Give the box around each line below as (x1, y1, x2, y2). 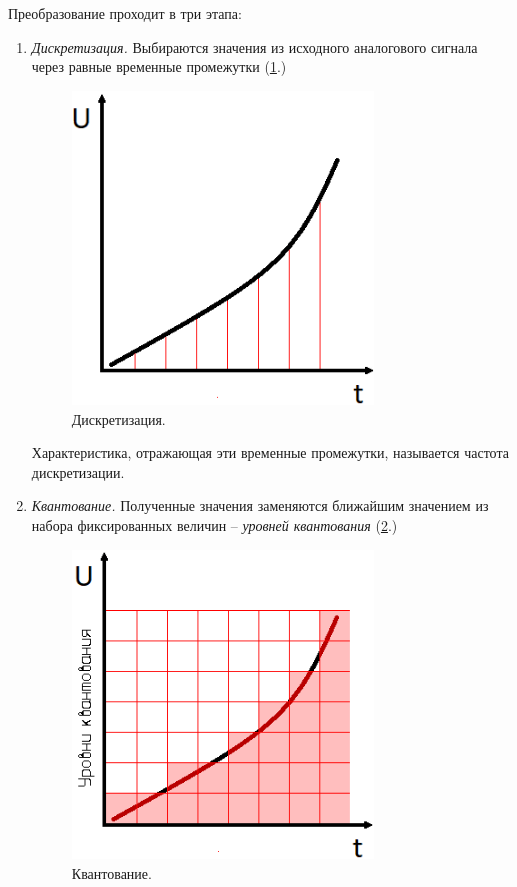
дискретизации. (31, 461, 125, 482)
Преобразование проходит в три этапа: (8, 3, 242, 23)
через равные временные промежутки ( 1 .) (31, 56, 287, 77)
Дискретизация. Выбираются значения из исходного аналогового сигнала (31, 36, 478, 57)
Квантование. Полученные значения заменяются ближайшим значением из (31, 495, 489, 516)
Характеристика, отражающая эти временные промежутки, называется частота (31, 442, 509, 463)
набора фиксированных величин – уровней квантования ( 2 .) (31, 514, 398, 535)
